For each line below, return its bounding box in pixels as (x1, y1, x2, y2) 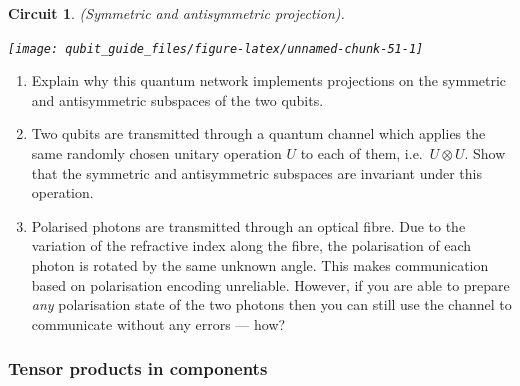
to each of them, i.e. (300, 143, 423, 164)
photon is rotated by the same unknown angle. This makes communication (31, 255, 489, 275)
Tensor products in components (8, 356, 268, 381)
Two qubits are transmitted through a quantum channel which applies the (31, 123, 486, 144)
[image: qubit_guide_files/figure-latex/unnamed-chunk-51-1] (8, 41, 424, 56)
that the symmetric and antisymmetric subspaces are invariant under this (31, 162, 482, 183)
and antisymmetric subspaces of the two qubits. (31, 89, 324, 110)
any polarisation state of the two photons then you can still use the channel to (31, 294, 512, 315)
